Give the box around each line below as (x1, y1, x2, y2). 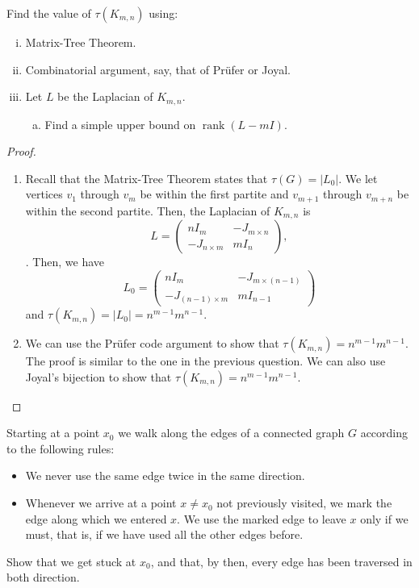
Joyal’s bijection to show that (25, 368, 172, 385)
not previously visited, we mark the (216, 494, 392, 511)
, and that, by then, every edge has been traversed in (150, 553, 413, 569)
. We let (338, 169, 378, 186)
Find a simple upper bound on (44, 115, 196, 132)
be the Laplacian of (57, 88, 153, 105)
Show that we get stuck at (6, 553, 136, 569)
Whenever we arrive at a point (25, 494, 177, 511)
